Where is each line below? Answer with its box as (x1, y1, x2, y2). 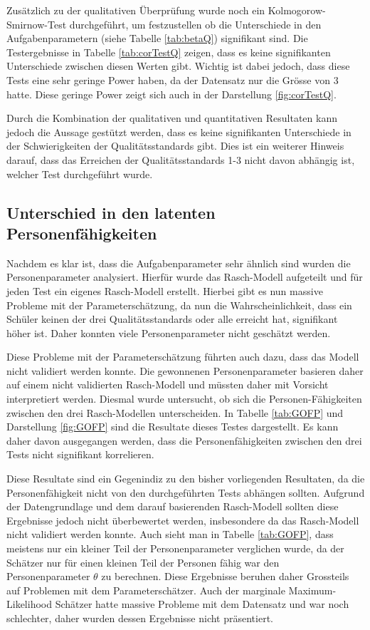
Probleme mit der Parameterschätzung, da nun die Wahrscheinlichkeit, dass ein (6, 297, 352, 312)
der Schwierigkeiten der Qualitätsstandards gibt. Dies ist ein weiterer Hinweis (6, 138, 344, 153)
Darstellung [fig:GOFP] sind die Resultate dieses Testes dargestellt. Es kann (6, 419, 339, 434)
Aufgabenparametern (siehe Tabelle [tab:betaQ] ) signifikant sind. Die (6, 31, 308, 46)
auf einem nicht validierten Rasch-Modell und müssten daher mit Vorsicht (6, 377, 329, 392)
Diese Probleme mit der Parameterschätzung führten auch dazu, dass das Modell (6, 349, 359, 364)
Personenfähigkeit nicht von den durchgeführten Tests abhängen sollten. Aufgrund (6, 485, 365, 500)
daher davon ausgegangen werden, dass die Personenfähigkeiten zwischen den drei (6, 433, 362, 448)
